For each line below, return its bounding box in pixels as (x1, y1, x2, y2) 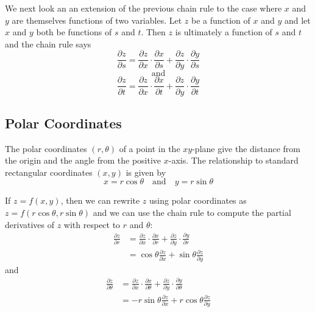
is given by (126, 165, 166, 178)
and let (284, 13, 311, 26)
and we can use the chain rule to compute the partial (93, 206, 291, 219)
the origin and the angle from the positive (5, 154, 161, 167)
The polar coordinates (5, 142, 87, 154)
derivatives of (5, 218, 55, 231)
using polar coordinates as (149, 194, 247, 207)
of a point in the (119, 142, 180, 154)
